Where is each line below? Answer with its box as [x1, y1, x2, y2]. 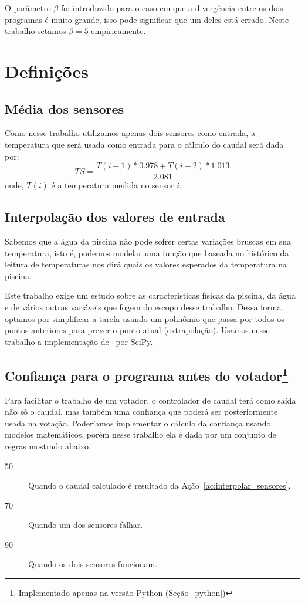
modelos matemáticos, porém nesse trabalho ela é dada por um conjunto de [5, 428, 276, 441]
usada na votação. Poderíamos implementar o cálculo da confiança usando [5, 416, 271, 429]
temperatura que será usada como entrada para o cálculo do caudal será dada [5, 138, 284, 150]
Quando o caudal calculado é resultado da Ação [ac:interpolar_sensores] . [28, 479, 291, 492]
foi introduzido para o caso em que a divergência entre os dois [60, 2, 283, 13]
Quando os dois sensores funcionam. [28, 558, 158, 570]
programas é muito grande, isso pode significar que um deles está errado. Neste [5, 13, 289, 25]
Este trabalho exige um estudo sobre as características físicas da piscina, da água [5, 289, 296, 301]
